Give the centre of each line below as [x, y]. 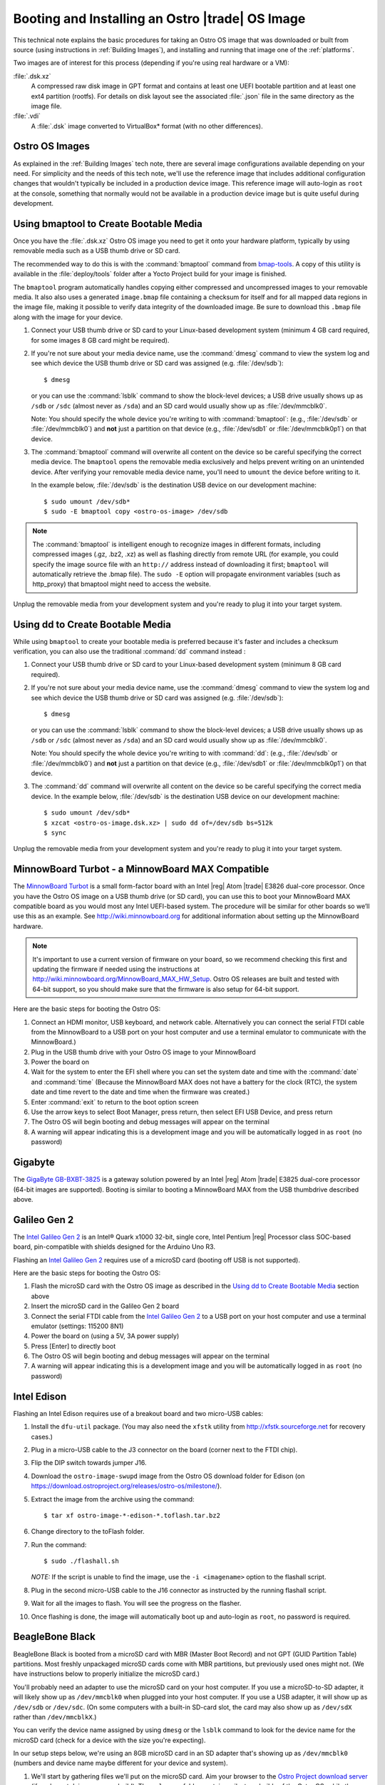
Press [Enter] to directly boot [73, 1346]
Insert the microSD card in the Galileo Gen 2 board [105, 1306]
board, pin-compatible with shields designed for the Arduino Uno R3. [114, 1247]
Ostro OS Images [52, 146]
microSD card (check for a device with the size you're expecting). [109, 1740]
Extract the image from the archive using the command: [113, 1499]
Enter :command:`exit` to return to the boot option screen [115, 1102]
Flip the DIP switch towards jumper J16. [89, 1463]
